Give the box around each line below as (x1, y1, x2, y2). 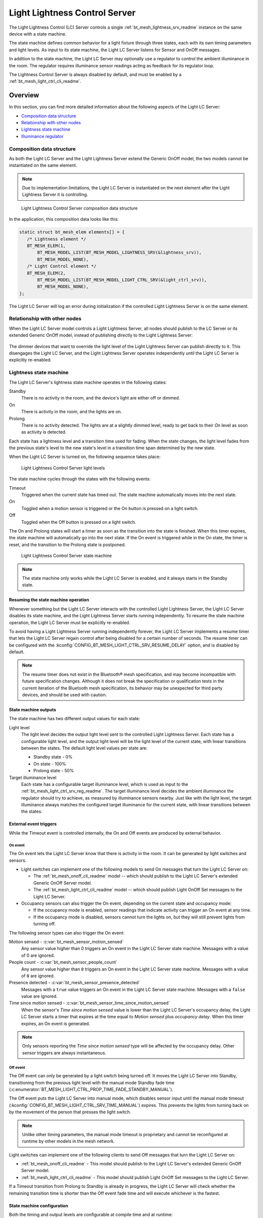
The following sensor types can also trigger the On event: (9, 930, 125, 935)
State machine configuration (9, 1202, 68, 1208)
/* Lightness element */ (27, 236, 86, 242)
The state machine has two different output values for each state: (9, 716, 141, 722)
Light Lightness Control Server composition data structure (21, 205, 138, 211)
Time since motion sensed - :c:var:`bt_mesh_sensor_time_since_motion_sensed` (9, 1000, 170, 1006)
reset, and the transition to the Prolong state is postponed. (9, 541, 126, 548)
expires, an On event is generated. (21, 1021, 90, 1027)
